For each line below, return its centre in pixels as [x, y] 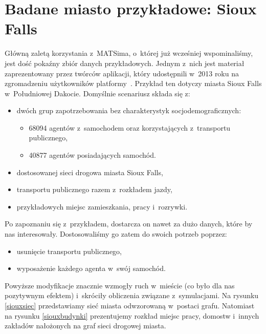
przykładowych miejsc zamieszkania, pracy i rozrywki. [102, 206]
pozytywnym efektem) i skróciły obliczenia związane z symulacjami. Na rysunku [132, 295]
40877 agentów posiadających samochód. [92, 155]
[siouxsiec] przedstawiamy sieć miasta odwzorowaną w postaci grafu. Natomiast [130, 305]
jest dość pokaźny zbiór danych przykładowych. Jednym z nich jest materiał [125, 63]
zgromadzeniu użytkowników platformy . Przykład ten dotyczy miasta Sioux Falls [133, 83]
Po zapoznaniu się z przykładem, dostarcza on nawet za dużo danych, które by [129, 224]
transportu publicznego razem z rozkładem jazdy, [94, 189]
